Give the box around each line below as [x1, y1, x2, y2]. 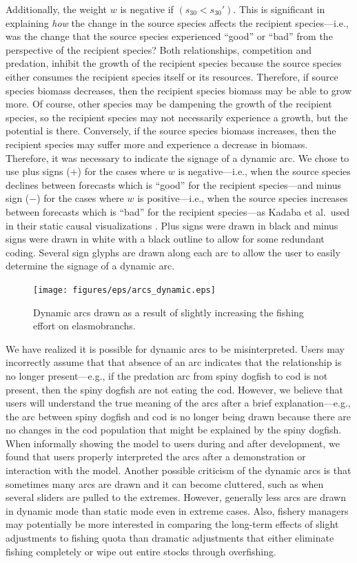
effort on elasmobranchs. [33, 318, 136, 333]
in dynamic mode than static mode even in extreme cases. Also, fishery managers [6, 503, 349, 518]
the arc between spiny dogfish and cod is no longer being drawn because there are [6, 409, 351, 423]
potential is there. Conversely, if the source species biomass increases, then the [6, 123, 336, 138]
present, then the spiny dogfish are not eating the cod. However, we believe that [6, 382, 343, 396]
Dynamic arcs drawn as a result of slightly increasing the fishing [33, 305, 304, 319]
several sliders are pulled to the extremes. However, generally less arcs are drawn [6, 490, 346, 504]
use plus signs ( [6, 164, 70, 178]
